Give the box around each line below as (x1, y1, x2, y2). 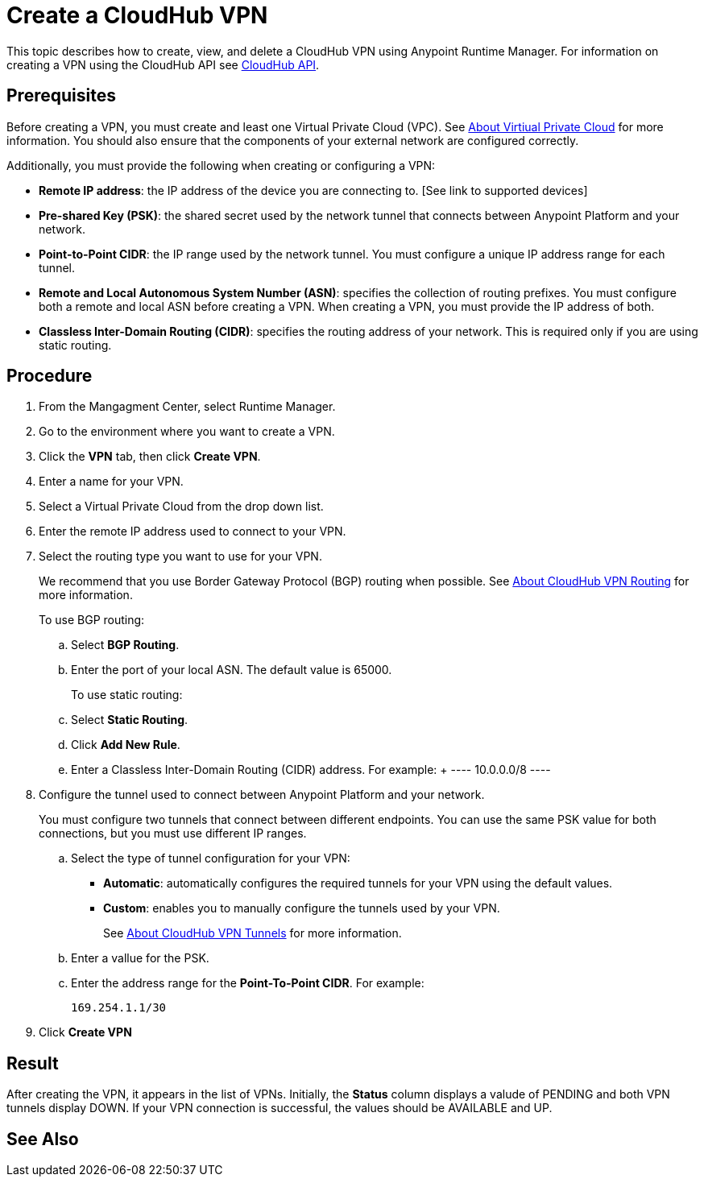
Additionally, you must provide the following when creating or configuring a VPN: (6, 158, 436, 172)
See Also (6, 1128, 79, 1149)
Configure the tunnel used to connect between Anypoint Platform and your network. (39, 788, 485, 802)
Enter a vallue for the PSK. (71, 951, 209, 966)
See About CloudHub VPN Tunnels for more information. (103, 926, 402, 941)
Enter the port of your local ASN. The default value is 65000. (71, 663, 392, 677)
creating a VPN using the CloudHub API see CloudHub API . (6, 57, 320, 72)
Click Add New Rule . (71, 738, 180, 752)
